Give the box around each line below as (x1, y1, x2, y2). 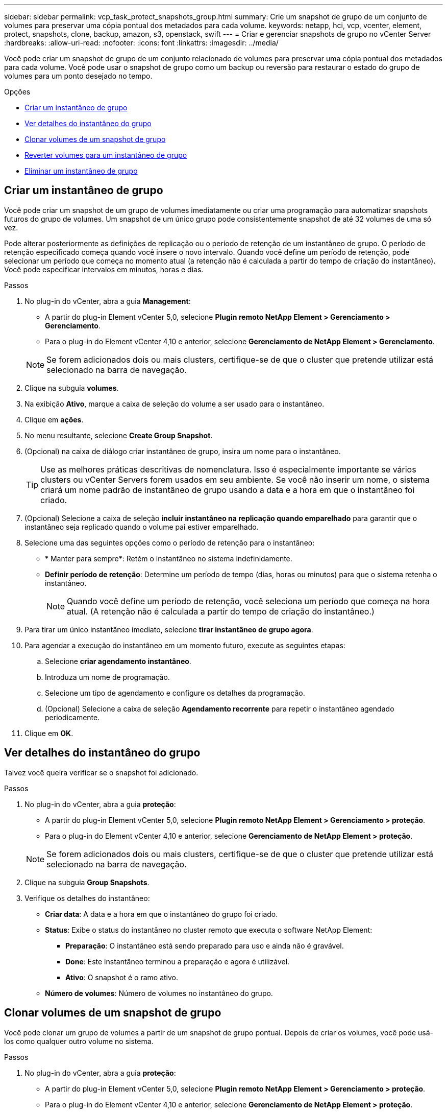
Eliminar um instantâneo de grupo (24, 167, 138, 175)
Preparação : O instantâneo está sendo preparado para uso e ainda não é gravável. (65, 941, 344, 950)
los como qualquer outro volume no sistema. (4, 1036, 154, 1046)
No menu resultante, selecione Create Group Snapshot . (24, 431, 213, 440)
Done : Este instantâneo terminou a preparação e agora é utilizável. (65, 957, 290, 966)
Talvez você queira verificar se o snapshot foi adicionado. (4, 768, 198, 777)
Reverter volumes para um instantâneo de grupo (24, 151, 187, 159)
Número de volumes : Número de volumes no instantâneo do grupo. (45, 988, 273, 998)
